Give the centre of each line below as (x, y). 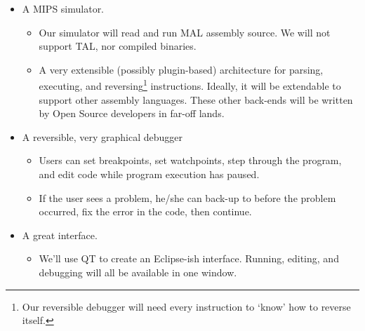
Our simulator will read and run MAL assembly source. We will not (185, 32)
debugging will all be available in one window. (138, 272)
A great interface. (60, 235)
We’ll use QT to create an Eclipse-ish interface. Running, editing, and (189, 258)
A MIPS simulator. (63, 8)
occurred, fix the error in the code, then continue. (145, 211)
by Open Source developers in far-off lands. (132, 113)
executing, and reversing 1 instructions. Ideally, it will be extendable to (190, 85)
